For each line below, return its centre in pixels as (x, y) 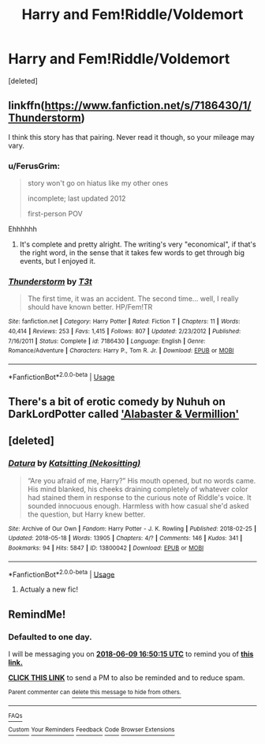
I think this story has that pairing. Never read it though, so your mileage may (131, 137)
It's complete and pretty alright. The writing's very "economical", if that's (138, 244)
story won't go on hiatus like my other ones (98, 183)
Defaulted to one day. (50, 637)
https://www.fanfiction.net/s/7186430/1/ (148, 105)
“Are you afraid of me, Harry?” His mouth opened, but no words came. (142, 480)
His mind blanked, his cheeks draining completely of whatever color (138, 489)
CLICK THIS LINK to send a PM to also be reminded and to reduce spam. (127, 678)
